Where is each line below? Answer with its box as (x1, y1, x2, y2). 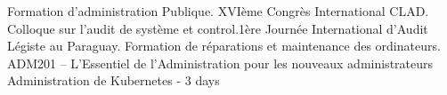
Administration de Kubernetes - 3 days (7, 71, 220, 90)
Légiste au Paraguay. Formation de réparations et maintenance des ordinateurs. (7, 36, 441, 55)
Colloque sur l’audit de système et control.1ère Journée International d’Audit (7, 19, 428, 37)
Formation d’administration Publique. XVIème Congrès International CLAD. (7, 2, 429, 20)
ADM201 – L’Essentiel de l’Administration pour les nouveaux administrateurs (7, 53, 434, 72)
